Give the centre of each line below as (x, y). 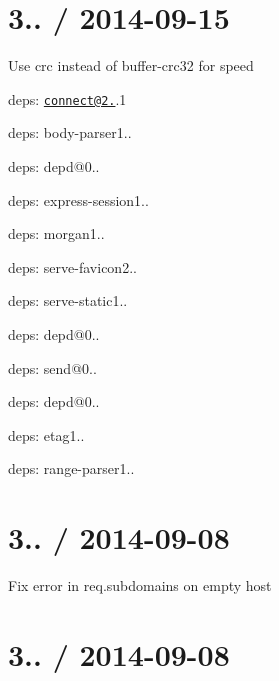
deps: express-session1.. (78, 199)
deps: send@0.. (52, 367)
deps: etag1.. (46, 434)
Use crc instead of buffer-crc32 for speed (131, 65)
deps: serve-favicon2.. (72, 266)
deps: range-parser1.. (71, 468)
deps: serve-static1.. (68, 300)
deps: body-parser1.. (70, 132)
